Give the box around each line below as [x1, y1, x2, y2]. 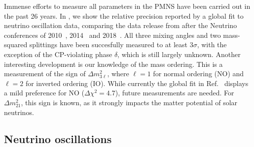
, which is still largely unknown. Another [117, 49, 241, 59]
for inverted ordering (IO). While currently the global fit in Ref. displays [25, 78, 249, 88]
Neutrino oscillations [4, 131, 112, 146]
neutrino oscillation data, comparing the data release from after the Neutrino [4, 20, 237, 30]
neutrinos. [4, 107, 34, 117]
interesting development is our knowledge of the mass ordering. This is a [4, 59, 223, 69]
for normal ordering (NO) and [153, 68, 244, 79]
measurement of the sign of [4, 68, 86, 79]
